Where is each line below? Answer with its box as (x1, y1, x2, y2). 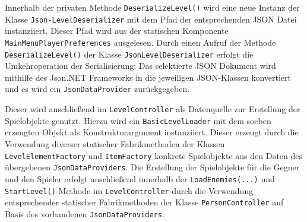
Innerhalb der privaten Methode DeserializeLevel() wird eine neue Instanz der (5, 1, 300, 13)
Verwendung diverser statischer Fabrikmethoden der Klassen (5, 137, 225, 150)
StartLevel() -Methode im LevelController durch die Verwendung (5, 184, 254, 196)
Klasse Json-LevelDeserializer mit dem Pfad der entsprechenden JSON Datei (5, 12, 297, 25)
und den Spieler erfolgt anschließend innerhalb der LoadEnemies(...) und (5, 172, 275, 185)
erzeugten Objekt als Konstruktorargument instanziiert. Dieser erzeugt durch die (5, 126, 299, 138)
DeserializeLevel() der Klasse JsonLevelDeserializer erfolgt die (5, 47, 254, 60)
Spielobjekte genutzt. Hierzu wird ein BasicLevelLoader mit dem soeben (5, 114, 271, 126)
